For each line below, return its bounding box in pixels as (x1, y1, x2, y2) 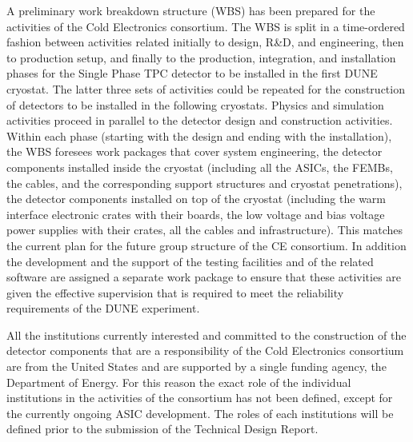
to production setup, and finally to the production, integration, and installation (6, 49, 396, 66)
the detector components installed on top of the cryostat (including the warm (6, 190, 387, 207)
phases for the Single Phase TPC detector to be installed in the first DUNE (6, 65, 378, 82)
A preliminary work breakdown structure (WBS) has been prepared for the (6, 2, 375, 18)
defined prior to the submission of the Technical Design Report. (6, 420, 319, 437)
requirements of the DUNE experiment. (6, 300, 200, 317)
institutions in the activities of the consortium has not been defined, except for (6, 389, 393, 406)
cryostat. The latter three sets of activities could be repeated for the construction (6, 80, 405, 97)
